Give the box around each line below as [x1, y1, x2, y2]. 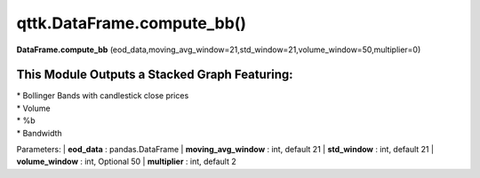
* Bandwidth [16, 128, 62, 138]
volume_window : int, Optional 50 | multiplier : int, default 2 [16, 156, 236, 167]
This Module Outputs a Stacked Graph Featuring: [16, 67, 293, 82]
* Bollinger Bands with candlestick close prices [16, 90, 189, 101]
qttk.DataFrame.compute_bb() [16, 13, 247, 33]
